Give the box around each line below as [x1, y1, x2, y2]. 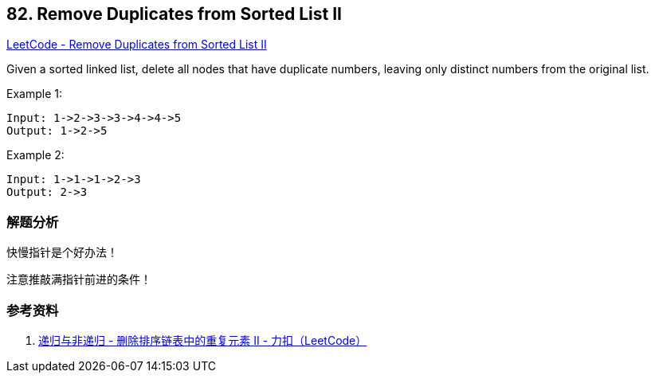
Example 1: [6, 87, 62, 101]
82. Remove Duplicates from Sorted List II [6, 4, 342, 24]
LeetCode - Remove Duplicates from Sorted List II [6, 37, 267, 52]
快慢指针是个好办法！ [6, 245, 118, 260]
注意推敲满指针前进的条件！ [6, 272, 151, 287]
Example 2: [6, 148, 65, 162]
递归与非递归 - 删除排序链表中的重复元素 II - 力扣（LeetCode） [38, 333, 367, 347]
